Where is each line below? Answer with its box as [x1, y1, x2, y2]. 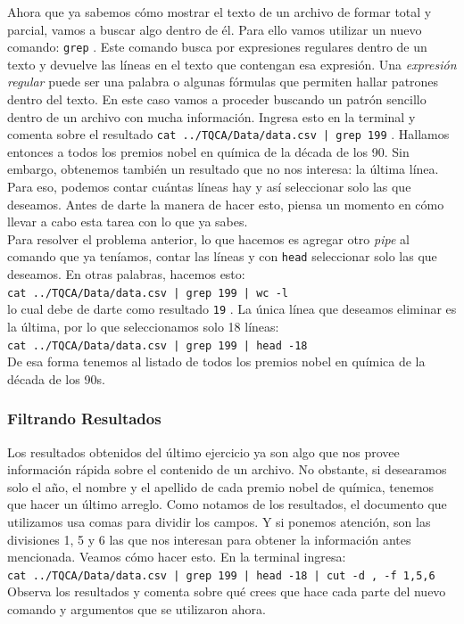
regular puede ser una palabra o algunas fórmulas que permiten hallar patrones [7, 72, 439, 91]
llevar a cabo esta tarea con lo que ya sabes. [7, 212, 248, 231]
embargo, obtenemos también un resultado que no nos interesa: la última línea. [7, 160, 439, 178]
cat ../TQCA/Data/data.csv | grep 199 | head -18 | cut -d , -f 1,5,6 [7, 569, 435, 582]
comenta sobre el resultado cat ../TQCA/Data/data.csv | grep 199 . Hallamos [7, 125, 450, 144]
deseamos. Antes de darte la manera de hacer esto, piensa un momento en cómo [7, 194, 444, 213]
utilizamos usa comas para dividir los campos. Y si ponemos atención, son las [7, 513, 431, 531]
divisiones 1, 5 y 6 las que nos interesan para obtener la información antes [7, 530, 411, 548]
